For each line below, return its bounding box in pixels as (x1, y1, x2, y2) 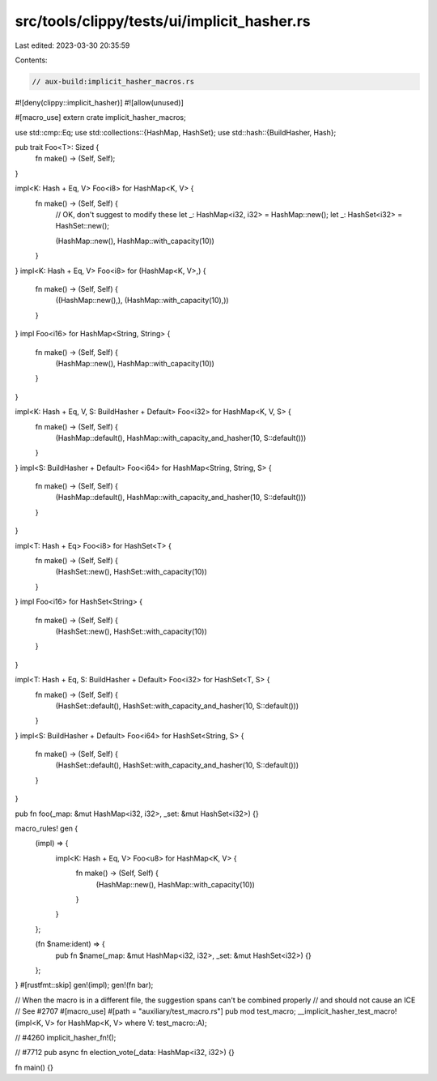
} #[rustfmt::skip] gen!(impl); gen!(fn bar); (15, 981, 154, 990)
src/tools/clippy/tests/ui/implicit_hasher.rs (15, 12, 311, 30)
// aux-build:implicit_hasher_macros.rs (32, 77, 194, 86)
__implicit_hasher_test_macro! (297, 1006, 397, 1016)
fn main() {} (15, 1062, 54, 1072)
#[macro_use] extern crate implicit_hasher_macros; (15, 113, 186, 122)
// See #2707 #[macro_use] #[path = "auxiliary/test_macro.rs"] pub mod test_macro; (15, 1006, 296, 1016)
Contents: (15, 55, 48, 65)
